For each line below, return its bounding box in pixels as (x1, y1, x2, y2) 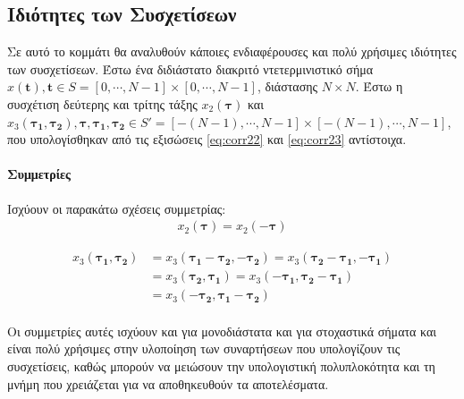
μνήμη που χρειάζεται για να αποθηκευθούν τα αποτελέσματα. (7, 374, 329, 393)
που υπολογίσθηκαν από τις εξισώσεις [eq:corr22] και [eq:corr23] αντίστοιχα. (7, 130, 407, 149)
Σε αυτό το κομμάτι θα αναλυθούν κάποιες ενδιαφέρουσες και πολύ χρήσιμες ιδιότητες (7, 42, 457, 61)
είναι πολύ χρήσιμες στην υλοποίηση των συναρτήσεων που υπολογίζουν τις (7, 339, 401, 358)
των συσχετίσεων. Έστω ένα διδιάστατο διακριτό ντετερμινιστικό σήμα (7, 59, 374, 78)
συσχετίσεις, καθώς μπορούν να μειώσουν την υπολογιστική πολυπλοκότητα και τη (7, 357, 435, 376)
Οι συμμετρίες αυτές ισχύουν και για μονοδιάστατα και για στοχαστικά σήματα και (7, 321, 437, 340)
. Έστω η (355, 77, 403, 96)
